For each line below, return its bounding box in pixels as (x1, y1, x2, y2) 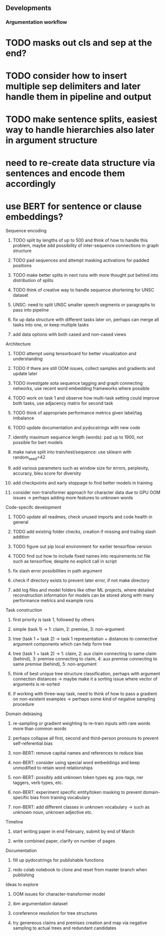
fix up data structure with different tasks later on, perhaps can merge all (12, 317, 160, 323)
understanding (12, 356, 43, 362)
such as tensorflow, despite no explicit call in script (12, 558, 117, 564)
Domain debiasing (5, 711, 42, 717)
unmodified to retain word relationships (12, 765, 93, 771)
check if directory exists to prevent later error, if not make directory (12, 577, 150, 583)
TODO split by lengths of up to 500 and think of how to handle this (12, 237, 148, 243)
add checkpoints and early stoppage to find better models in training (12, 480, 153, 486)
